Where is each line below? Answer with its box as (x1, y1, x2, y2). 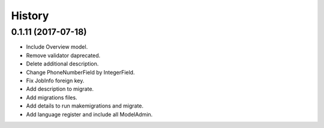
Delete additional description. (26, 60, 99, 67)
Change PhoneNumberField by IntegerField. (26, 69, 135, 76)
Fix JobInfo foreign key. (26, 77, 85, 84)
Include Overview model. (26, 43, 88, 50)
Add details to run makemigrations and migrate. (26, 102, 144, 109)
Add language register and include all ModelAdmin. (26, 111, 153, 118)
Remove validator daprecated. (26, 52, 101, 59)
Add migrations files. (26, 94, 77, 101)
